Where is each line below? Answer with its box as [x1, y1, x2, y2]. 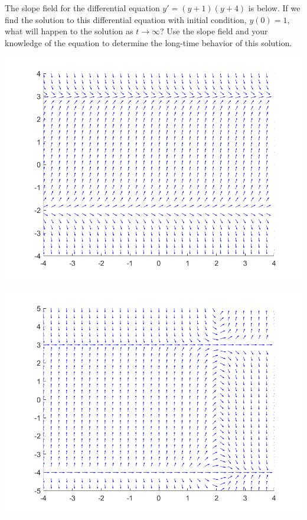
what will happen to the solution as [5, 25, 133, 37]
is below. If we [248, 2, 301, 14]
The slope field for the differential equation [5, 2, 160, 14]
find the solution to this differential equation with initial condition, [5, 13, 247, 25]
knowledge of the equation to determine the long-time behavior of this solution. [5, 36, 292, 49]
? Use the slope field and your [160, 25, 268, 37]
